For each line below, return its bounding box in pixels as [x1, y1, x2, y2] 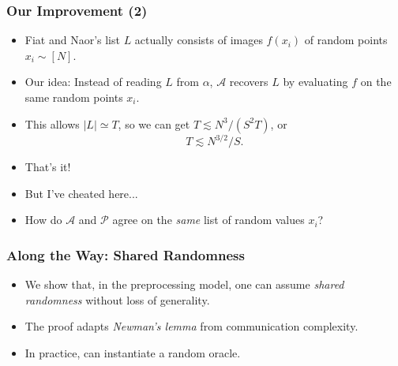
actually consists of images [134, 32, 263, 48]
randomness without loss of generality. [24, 291, 210, 308]
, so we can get [118, 115, 190, 132]
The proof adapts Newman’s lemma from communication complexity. [24, 318, 359, 334]
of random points [304, 32, 388, 48]
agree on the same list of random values [112, 211, 305, 228]
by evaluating [283, 73, 348, 90]
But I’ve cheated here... [24, 185, 138, 201]
